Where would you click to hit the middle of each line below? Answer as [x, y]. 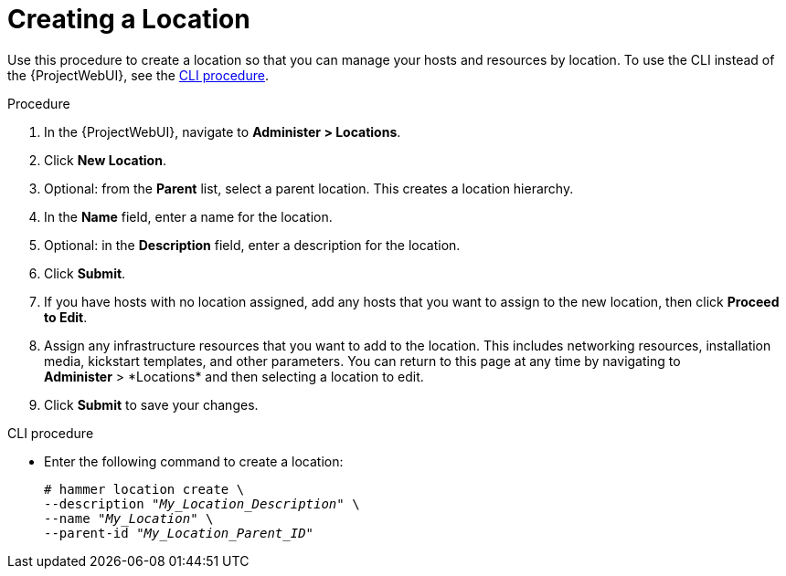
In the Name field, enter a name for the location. [188, 216]
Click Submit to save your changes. [151, 404]
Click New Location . [105, 160]
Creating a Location [129, 19]
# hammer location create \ [144, 489]
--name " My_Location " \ [129, 518]
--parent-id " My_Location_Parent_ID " [179, 533]
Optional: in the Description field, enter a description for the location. [252, 245]
